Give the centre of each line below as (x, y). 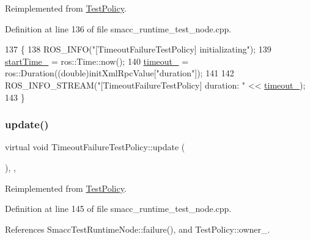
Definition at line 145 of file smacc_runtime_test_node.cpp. (118, 209)
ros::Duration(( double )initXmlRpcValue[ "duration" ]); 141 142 (120, 73)
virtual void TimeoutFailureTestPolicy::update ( (95, 147)
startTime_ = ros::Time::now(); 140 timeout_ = (97, 61)
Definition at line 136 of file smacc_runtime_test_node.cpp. (118, 28)
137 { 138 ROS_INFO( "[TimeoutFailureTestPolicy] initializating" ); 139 (138, 49)
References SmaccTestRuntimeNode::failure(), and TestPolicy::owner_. (138, 229)
